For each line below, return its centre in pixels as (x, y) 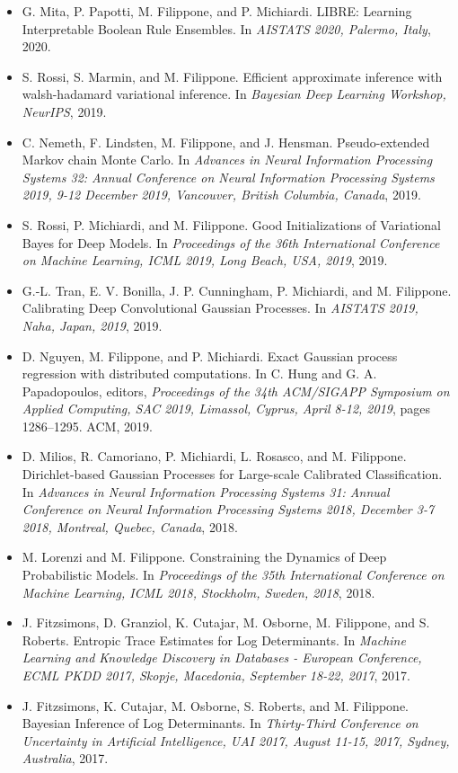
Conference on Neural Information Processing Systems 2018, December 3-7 (228, 509)
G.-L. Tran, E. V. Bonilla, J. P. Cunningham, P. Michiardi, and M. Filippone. (237, 290)
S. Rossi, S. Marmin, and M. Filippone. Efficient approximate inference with (232, 76)
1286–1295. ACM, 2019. (87, 426)
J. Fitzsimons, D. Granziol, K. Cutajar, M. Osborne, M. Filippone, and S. (226, 622)
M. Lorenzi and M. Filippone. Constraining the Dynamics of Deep (204, 557)
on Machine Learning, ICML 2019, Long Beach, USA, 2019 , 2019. (205, 260)
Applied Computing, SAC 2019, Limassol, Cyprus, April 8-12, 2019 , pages (226, 409)
